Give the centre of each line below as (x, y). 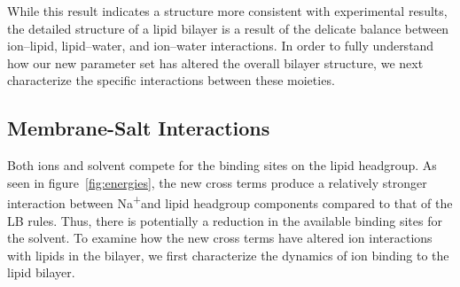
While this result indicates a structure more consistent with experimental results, (227, 11)
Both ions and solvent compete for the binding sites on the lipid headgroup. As (222, 165)
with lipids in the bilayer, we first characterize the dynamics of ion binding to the (228, 255)
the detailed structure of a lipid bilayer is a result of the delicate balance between (228, 28)
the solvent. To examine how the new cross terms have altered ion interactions (220, 238)
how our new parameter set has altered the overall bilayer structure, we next (215, 62)
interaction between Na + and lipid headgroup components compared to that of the (230, 202)
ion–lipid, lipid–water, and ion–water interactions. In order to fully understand (221, 46)
